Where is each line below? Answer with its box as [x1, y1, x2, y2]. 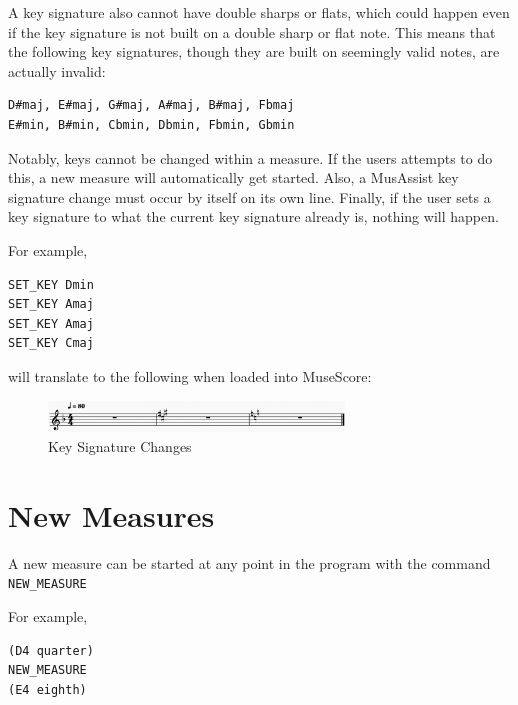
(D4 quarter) [8, 643, 94, 658]
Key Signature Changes [48, 435, 192, 456]
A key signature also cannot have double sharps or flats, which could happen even [8, 2, 510, 22]
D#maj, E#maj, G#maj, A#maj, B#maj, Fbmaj [8, 98, 295, 113]
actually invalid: [8, 60, 106, 81]
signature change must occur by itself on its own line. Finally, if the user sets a [8, 186, 491, 207]
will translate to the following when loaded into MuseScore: [8, 365, 372, 386]
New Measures [8, 494, 215, 535]
